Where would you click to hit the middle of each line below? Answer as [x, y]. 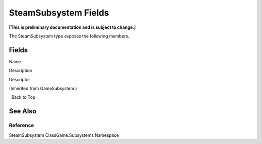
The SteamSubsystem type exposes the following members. [69, 36]
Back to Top [24, 97]
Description [21, 71]
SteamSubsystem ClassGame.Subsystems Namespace [64, 135]
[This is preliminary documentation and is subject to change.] [72, 27]
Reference [21, 126]
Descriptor [20, 79]
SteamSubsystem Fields [59, 13]
